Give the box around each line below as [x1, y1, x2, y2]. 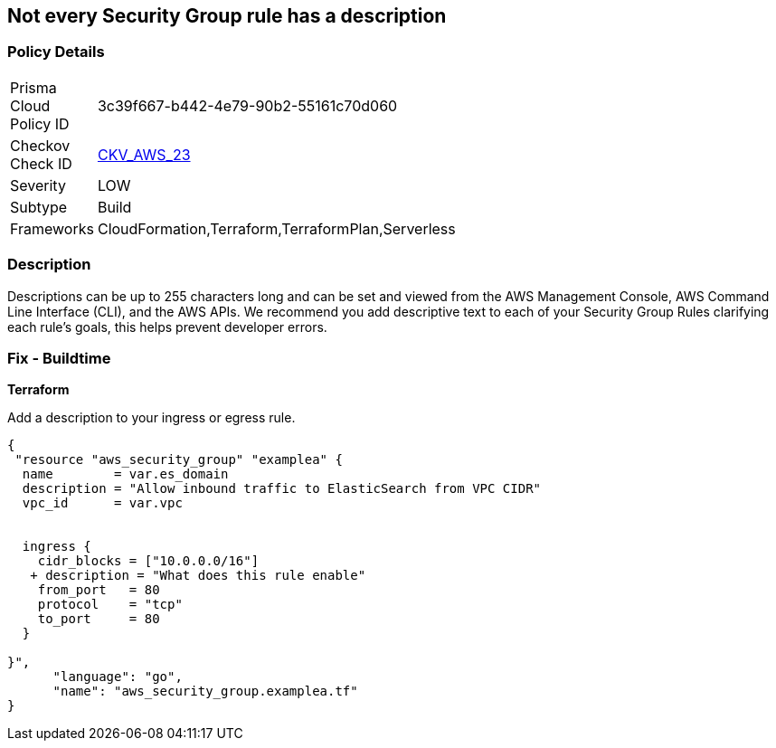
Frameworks [10, 219, 94, 238]
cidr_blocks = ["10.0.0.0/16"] [37, 554, 260, 569]
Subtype [10, 197, 68, 216]
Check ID [10, 154, 72, 173]
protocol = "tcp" [37, 597, 183, 612]
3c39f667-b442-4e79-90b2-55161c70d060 [97, 96, 398, 115]
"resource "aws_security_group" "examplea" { [14, 452, 343, 468]
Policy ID [10, 114, 70, 133]
